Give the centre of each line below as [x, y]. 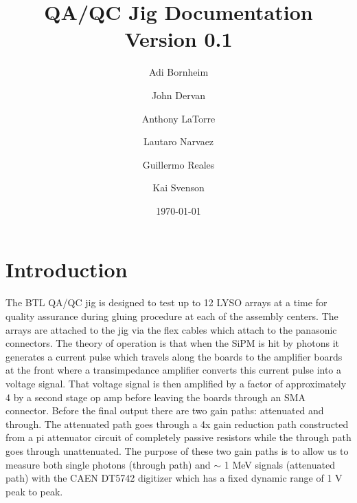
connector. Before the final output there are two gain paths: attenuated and [165, 410]
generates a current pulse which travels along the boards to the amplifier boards [174, 356]
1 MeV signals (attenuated [279, 464]
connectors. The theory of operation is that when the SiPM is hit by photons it [172, 343]
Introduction [67, 269]
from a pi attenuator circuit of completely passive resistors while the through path [178, 437]
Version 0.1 [178, 39]
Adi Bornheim [178, 72]
